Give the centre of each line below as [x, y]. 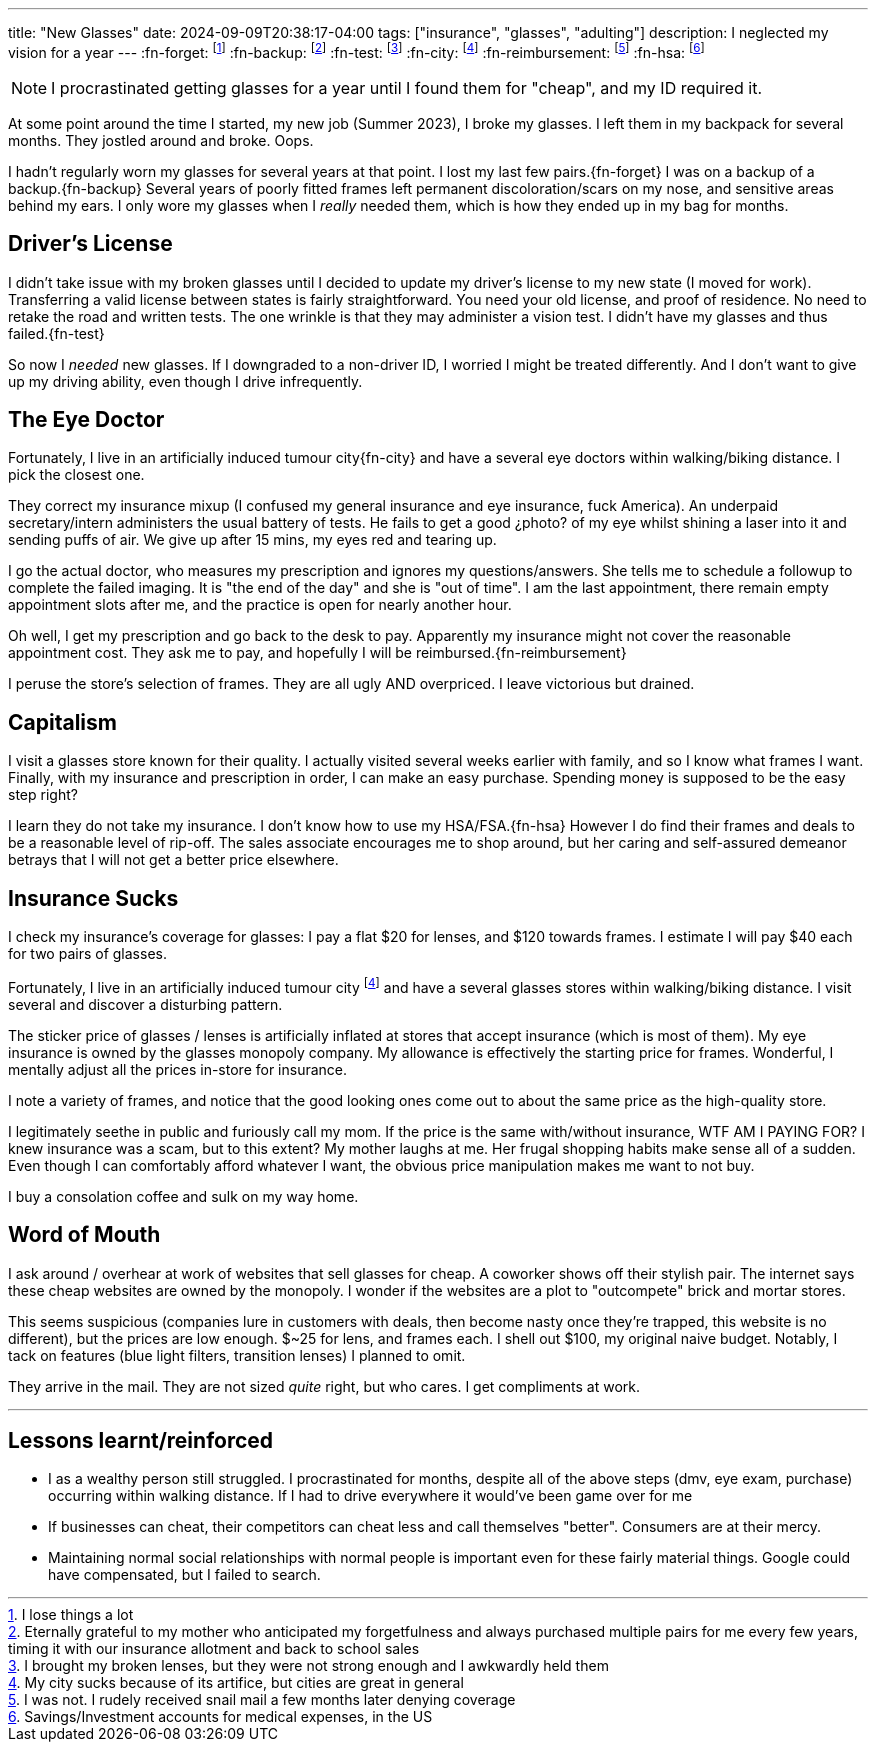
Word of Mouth [84, 1235]
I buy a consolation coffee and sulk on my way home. [183, 1196]
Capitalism [62, 722]
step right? [43, 795]
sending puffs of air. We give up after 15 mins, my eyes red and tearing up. [252, 540]
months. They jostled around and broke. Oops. [161, 140]
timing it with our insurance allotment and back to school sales [214, 1649]
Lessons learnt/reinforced [141, 1440]
